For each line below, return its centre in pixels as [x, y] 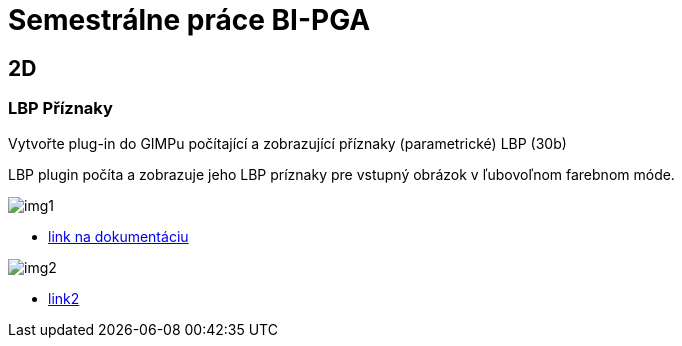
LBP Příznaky [60, 108]
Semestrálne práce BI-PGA [189, 20]
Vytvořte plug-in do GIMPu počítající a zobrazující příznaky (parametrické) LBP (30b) [287, 143]
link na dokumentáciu [118, 236]
